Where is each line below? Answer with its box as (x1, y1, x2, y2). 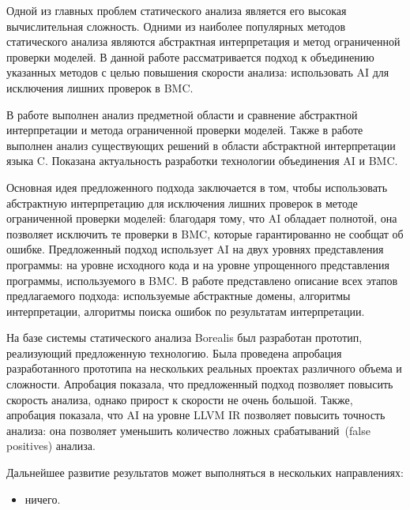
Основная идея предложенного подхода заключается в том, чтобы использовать (6, 178, 388, 195)
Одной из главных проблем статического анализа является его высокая (6, 2, 347, 18)
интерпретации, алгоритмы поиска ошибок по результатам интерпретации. (6, 302, 365, 319)
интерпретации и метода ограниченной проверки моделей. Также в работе (6, 122, 363, 138)
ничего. (24, 490, 61, 507)
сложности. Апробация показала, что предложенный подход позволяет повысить (6, 376, 393, 392)
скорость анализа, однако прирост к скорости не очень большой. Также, (6, 391, 353, 407)
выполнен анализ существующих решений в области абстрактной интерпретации (6, 137, 396, 153)
